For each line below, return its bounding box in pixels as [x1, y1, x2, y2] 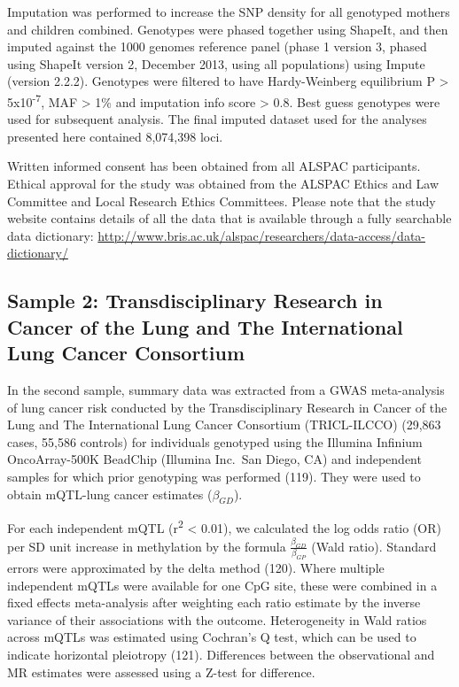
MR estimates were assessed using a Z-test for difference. [7, 662, 315, 681]
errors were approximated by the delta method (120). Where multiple [7, 559, 385, 577]
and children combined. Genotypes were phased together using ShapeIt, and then [7, 19, 448, 38]
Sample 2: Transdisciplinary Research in [7, 287, 383, 314]
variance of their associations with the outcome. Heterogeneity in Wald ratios [7, 610, 427, 629]
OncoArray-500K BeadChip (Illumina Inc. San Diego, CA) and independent [7, 450, 422, 468]
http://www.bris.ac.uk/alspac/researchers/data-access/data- [97, 226, 425, 244]
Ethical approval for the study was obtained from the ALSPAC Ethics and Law [7, 174, 440, 192]
